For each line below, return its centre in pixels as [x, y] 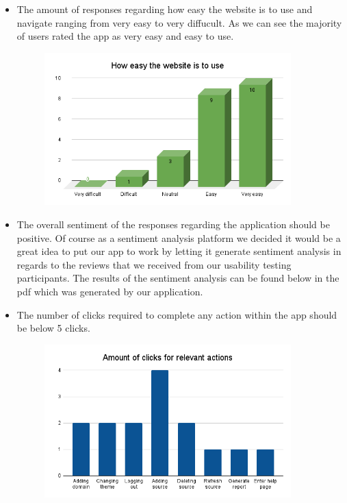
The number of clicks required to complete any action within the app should [177, 314]
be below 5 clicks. [53, 328]
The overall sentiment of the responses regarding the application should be [173, 224]
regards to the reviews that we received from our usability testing [154, 264]
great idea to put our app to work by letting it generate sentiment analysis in [179, 251]
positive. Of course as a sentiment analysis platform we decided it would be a [179, 237]
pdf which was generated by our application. [110, 292]
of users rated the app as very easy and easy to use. [125, 36]
